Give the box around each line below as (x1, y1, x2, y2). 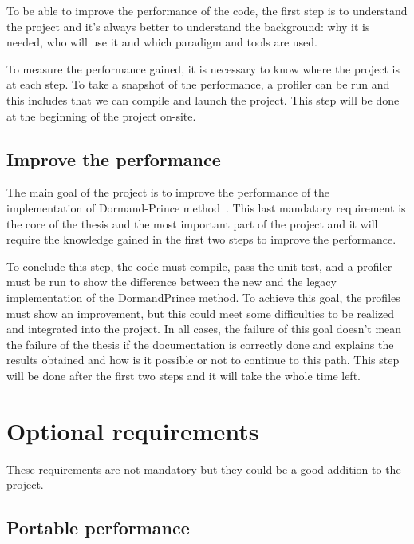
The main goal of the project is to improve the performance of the (6, 184, 330, 201)
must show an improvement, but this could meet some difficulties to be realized (6, 304, 395, 321)
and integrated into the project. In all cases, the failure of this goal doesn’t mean (6, 320, 402, 337)
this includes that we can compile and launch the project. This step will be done (6, 91, 400, 108)
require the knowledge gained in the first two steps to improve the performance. (6, 231, 396, 248)
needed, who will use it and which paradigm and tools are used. (6, 34, 317, 50)
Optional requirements (6, 414, 259, 447)
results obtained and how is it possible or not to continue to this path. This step (6, 351, 400, 368)
